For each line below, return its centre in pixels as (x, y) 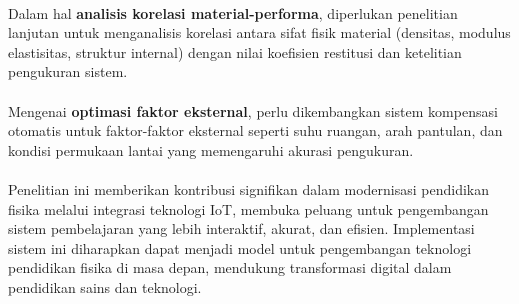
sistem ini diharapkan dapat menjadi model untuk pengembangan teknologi (240, 247)
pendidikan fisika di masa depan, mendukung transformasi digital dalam (230, 267)
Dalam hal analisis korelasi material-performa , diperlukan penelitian (233, 12)
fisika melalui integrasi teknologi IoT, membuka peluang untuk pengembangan (248, 208)
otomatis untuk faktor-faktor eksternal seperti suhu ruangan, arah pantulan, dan (255, 130)
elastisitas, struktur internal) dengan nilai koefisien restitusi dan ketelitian (235, 51)
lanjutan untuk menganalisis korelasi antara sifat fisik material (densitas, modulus (259, 32)
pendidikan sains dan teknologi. (105, 286)
